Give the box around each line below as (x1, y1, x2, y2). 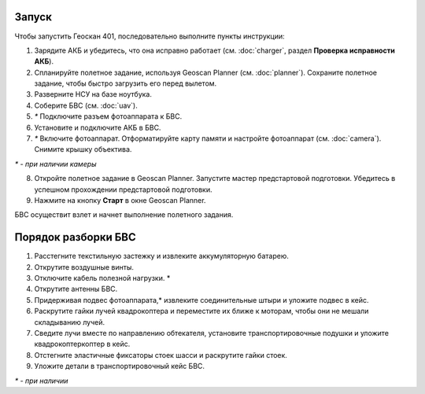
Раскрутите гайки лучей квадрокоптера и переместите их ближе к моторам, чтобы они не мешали (34, 307, 369, 316)
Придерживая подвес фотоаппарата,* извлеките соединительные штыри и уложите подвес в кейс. (34, 295, 369, 304)
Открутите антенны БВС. (34, 284, 118, 294)
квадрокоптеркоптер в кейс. (34, 339, 131, 349)
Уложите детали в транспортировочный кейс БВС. (34, 362, 205, 371)
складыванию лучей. (34, 317, 105, 326)
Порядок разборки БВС (14, 230, 137, 244)
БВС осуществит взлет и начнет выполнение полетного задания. (14, 210, 234, 219)
